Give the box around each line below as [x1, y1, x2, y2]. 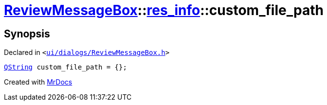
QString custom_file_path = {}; [4, 63, 127, 71]
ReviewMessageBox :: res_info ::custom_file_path [4, 2, 324, 18]
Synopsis [4, 27, 50, 40]
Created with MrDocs [4, 78, 73, 87]
